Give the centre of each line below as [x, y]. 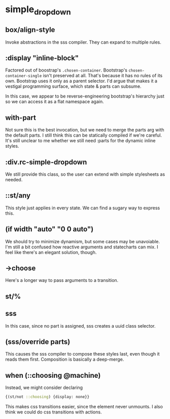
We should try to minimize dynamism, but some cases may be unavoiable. [82, 241]
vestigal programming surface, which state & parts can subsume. [73, 86]
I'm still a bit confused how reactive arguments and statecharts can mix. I [82, 247]
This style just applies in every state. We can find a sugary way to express [83, 208]
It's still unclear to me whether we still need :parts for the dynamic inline [80, 141]
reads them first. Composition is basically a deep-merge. [65, 360]
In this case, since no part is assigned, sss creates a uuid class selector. [80, 326]
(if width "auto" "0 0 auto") [49, 229]
